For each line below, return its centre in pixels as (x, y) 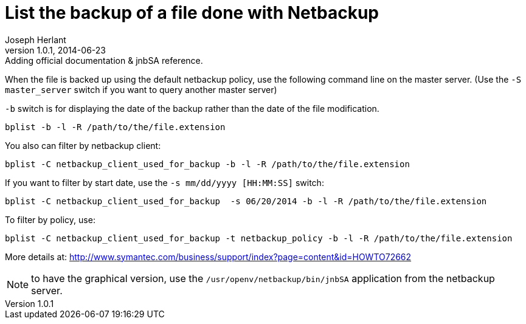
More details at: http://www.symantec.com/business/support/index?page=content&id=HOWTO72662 (208, 257)
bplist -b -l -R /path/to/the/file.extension (115, 127)
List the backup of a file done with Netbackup (192, 13)
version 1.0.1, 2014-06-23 (55, 50)
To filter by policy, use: (50, 219)
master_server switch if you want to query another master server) (141, 89)
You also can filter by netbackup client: (83, 145)
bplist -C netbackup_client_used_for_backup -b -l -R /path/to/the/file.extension (207, 164)
